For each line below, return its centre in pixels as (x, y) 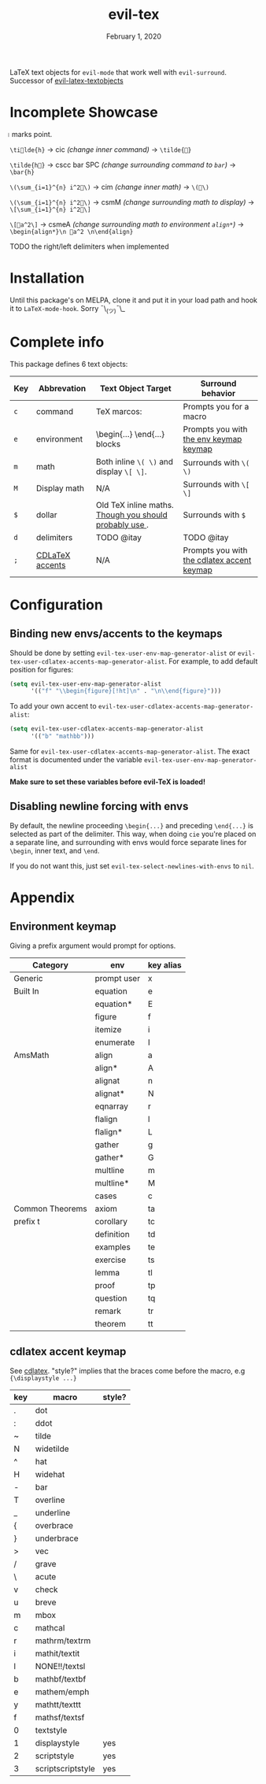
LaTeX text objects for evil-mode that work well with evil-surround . (118, 72)
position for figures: (42, 669)
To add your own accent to (54, 706)
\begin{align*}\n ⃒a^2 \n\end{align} (72, 231)
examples (113, 1247)
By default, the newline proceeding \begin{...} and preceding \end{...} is (131, 825)
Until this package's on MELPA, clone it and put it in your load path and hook (133, 300)
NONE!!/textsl (60, 1666)
